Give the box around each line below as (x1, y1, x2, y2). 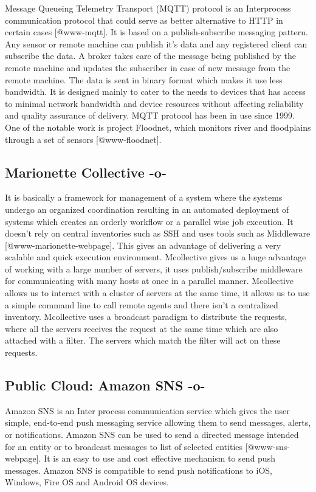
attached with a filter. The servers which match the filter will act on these (5, 334, 281, 347)
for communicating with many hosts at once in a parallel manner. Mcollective (5, 274, 294, 287)
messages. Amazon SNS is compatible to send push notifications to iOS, (5, 463, 272, 476)
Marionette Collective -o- (5, 162, 167, 181)
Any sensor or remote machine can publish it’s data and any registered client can (5, 37, 307, 50)
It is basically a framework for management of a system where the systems (5, 191, 283, 204)
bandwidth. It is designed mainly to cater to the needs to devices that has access (5, 85, 306, 98)
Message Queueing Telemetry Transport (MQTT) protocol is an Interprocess (5, 2, 291, 14)
